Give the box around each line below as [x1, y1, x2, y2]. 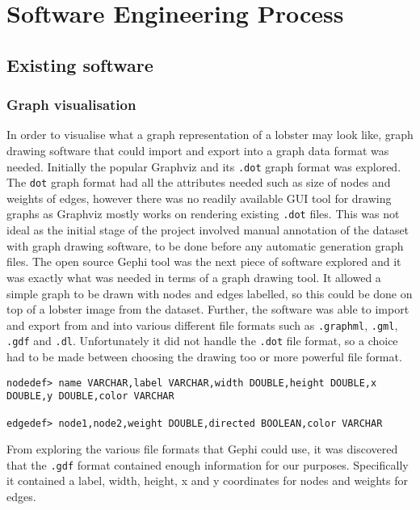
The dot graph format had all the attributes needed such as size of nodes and [6, 174, 391, 191]
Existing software [6, 52, 153, 77]
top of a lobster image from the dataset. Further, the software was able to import [6, 301, 409, 318]
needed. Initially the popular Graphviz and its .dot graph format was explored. [6, 158, 401, 175]
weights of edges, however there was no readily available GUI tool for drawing [6, 189, 392, 206]
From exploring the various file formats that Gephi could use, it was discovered [6, 440, 398, 457]
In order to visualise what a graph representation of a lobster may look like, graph [6, 126, 414, 143]
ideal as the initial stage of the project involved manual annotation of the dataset [6, 221, 409, 238]
